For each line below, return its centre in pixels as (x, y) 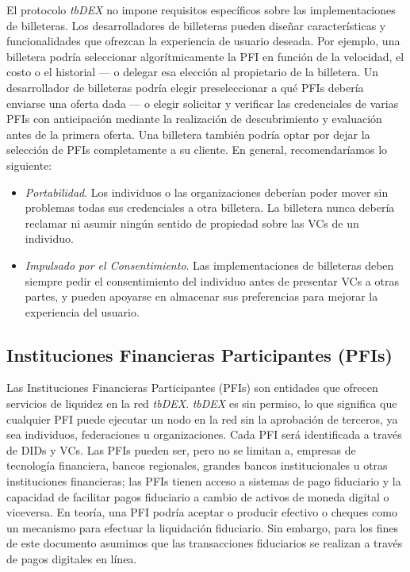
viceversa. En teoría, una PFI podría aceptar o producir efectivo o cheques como (202, 512)
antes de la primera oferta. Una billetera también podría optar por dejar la (188, 134)
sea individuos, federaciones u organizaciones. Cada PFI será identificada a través (204, 434)
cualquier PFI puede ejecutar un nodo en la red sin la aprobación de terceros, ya (202, 418)
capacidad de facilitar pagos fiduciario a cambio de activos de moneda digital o (198, 496)
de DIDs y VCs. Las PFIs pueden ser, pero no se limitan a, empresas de (181, 449)
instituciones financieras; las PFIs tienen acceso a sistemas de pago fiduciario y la (204, 481)
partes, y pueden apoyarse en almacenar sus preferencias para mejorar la (201, 296)
